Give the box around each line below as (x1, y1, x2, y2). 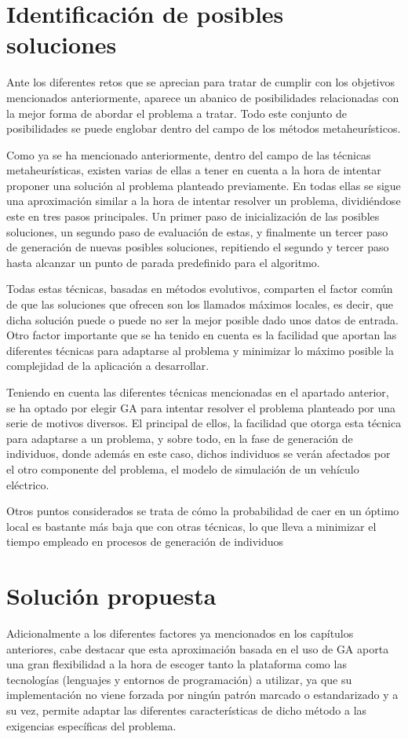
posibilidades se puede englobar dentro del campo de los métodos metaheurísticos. (6, 120, 401, 137)
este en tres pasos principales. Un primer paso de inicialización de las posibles (6, 208, 380, 225)
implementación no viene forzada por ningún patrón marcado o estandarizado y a (6, 686, 399, 703)
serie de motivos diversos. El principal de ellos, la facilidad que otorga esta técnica (6, 415, 402, 431)
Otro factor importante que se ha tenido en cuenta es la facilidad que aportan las (6, 327, 397, 343)
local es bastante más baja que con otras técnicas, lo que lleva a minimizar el (6, 518, 377, 534)
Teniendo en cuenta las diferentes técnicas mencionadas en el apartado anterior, (6, 384, 389, 400)
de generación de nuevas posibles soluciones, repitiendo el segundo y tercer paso (6, 239, 389, 255)
